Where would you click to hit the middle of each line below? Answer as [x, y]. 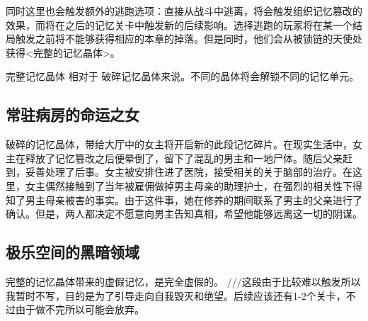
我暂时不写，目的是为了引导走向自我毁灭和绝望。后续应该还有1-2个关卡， [176, 295]
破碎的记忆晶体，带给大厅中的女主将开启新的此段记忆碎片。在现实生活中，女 [184, 144]
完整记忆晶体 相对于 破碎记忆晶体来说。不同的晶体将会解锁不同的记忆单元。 [183, 76]
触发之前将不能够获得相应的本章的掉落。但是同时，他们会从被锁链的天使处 [189, 39]
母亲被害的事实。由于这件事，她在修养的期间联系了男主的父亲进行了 [203, 199]
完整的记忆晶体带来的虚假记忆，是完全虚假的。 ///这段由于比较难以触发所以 [183, 281]
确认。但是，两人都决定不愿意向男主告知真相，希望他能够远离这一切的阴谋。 [184, 214]
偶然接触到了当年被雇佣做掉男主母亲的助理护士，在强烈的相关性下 [199, 185]
